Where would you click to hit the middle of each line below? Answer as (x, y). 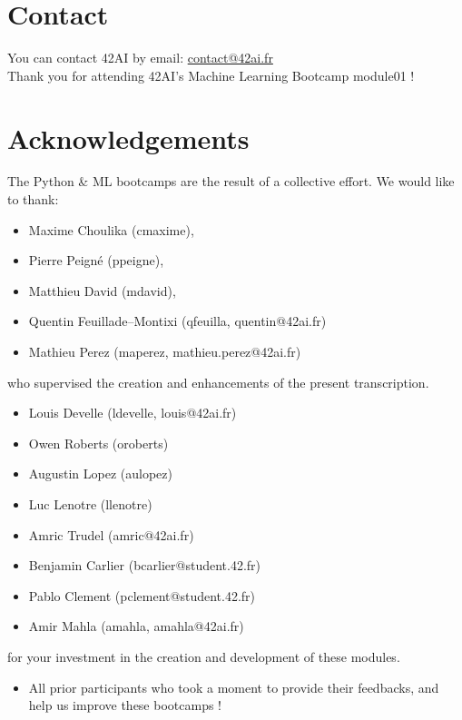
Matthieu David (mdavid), (102, 290)
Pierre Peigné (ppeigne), (96, 260)
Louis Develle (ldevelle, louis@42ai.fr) (133, 413)
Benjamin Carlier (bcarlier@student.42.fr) (145, 565)
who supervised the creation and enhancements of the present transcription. (218, 382)
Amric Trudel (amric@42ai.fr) (111, 534)
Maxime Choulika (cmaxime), (111, 229)
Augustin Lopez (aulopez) (100, 473)
